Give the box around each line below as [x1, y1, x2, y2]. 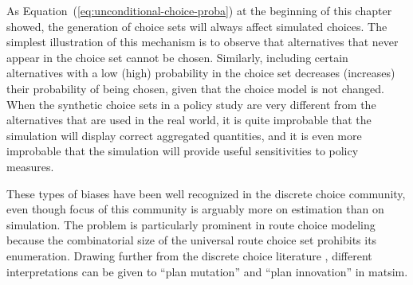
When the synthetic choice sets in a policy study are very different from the [6, 96, 376, 112]
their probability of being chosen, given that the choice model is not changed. [6, 80, 384, 96]
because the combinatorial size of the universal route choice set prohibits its [6, 232, 377, 248]
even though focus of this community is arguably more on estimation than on [6, 201, 384, 217]
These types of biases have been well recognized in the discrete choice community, [6, 185, 406, 201]
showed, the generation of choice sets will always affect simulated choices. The [6, 18, 387, 34]
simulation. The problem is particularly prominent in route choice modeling [6, 216, 376, 232]
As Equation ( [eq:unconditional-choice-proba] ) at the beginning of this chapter [6, 2, 392, 18]
